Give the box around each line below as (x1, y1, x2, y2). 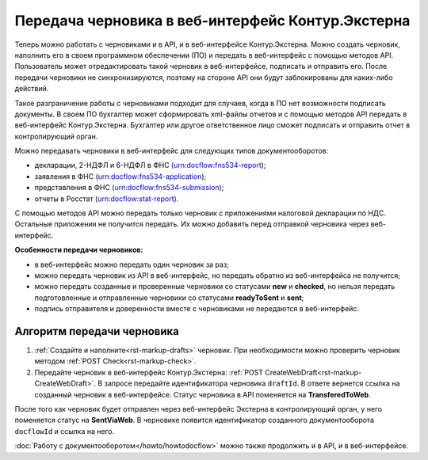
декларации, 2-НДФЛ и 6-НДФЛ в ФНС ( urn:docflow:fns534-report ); (34, 161, 266, 170)
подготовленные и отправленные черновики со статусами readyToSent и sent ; (34, 293, 304, 302)
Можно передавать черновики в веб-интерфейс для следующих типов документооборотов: (14, 146, 329, 156)
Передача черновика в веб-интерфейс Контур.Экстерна (14, 12, 411, 29)
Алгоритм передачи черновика (14, 325, 180, 338)
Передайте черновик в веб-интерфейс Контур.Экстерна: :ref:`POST (34, 367, 264, 377)
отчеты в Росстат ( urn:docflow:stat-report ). (34, 194, 179, 203)
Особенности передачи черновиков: (14, 245, 143, 255)
